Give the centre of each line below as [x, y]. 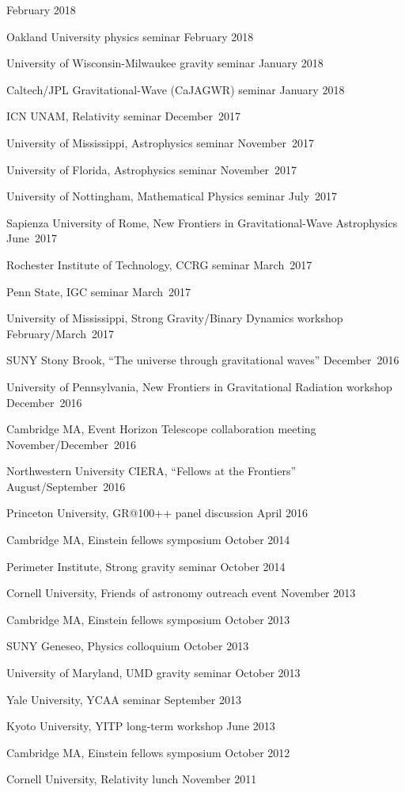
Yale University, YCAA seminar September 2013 [124, 699]
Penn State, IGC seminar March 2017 [99, 291]
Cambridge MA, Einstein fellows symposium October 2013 [148, 619]
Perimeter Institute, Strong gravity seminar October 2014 [146, 566]
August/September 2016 [66, 486]
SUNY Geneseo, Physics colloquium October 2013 [128, 646]
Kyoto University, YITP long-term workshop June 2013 [141, 726]
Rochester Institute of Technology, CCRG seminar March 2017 [159, 264]
